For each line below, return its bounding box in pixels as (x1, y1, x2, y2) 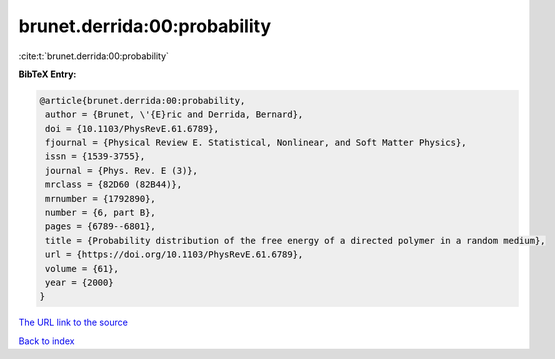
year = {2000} (45, 277, 114, 288)
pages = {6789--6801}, (45, 221, 157, 232)
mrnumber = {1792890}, (45, 193, 157, 204)
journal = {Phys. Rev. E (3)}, (45, 165, 199, 176)
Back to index (18, 335, 75, 347)
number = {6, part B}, (45, 207, 157, 219)
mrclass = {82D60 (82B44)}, (45, 179, 183, 190)
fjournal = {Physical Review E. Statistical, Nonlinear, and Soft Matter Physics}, (45, 137, 467, 149)
